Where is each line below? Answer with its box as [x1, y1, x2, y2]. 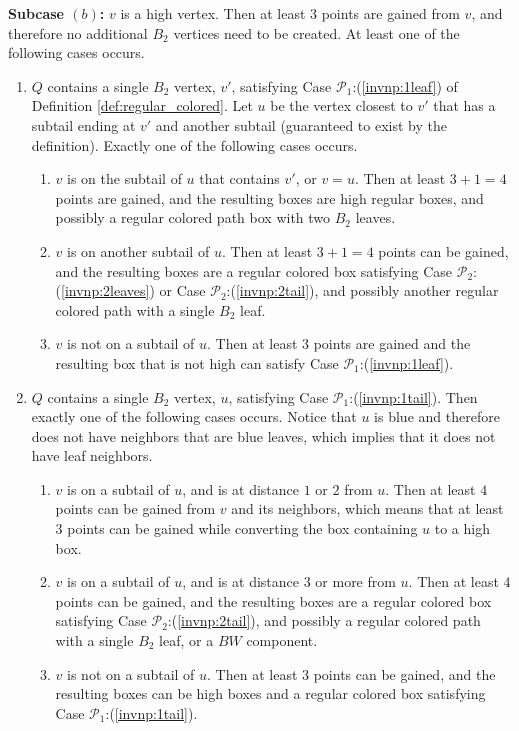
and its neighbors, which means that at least [231, 498, 504, 519]
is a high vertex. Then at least [120, 3, 306, 23]
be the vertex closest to [270, 95, 413, 116]
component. [246, 630, 318, 651]
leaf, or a [159, 630, 214, 651]
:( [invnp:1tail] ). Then [349, 386, 478, 407]
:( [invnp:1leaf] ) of [352, 75, 458, 96]
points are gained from [321, 3, 460, 23]
